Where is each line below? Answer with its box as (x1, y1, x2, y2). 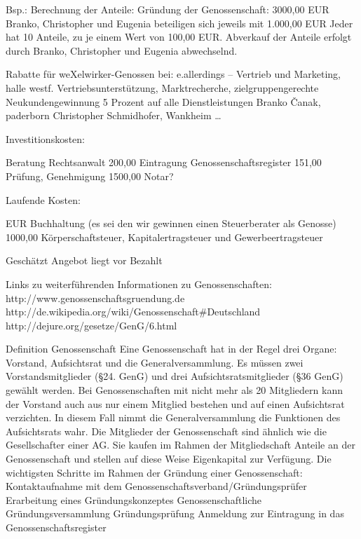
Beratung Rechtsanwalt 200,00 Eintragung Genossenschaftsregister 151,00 (6, 155, 322, 170)
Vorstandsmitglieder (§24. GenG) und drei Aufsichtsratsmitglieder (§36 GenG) (6, 369, 343, 383)
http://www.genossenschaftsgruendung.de (6, 290, 185, 305)
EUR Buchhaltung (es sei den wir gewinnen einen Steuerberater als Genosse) (6, 216, 336, 231)
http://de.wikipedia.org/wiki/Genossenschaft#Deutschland (6, 304, 261, 319)
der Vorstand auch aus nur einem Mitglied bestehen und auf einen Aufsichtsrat (6, 396, 345, 411)
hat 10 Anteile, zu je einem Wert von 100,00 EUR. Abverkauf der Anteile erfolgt (6, 29, 352, 44)
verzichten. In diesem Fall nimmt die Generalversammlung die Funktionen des (6, 410, 341, 425)
